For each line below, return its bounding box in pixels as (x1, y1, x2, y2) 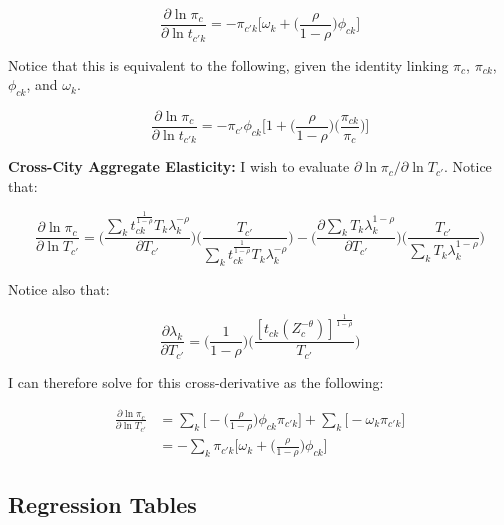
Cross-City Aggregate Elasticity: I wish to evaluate (8, 156, 350, 177)
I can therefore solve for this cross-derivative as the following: (8, 371, 384, 392)
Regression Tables (8, 489, 197, 520)
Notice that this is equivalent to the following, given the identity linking (8, 54, 449, 75)
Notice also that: (8, 279, 110, 300)
